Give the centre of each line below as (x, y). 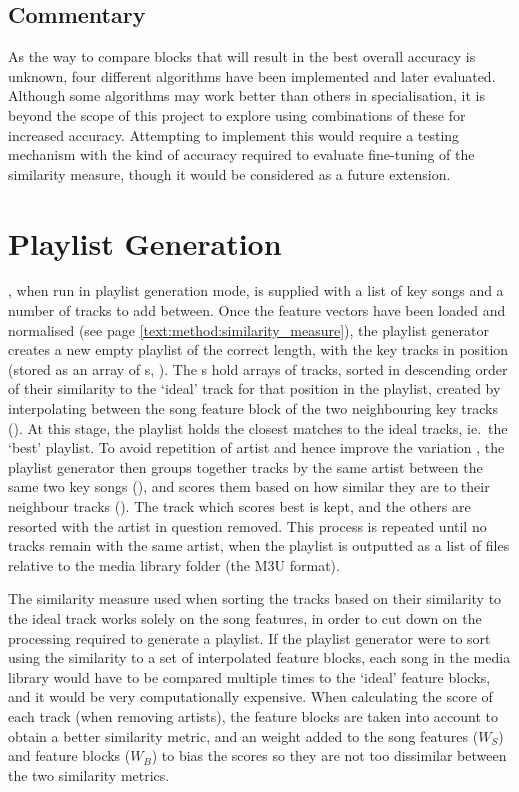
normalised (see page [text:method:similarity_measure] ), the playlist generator (248, 329)
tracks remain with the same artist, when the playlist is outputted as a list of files (259, 545)
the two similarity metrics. (89, 774)
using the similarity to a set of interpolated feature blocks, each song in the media (259, 657)
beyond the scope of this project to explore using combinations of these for (237, 114)
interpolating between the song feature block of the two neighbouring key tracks (253, 408)
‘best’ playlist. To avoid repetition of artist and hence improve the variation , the (256, 447)
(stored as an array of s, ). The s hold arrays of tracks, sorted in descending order (258, 368)
